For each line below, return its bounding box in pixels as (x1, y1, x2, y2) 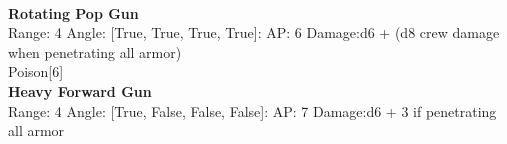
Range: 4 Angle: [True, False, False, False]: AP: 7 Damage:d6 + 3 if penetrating (8, 100, 497, 121)
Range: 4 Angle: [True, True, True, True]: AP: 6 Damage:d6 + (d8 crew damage (8, 22, 500, 43)
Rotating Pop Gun (8, 2, 139, 23)
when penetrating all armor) (8, 41, 182, 62)
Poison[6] (8, 61, 64, 82)
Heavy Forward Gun (8, 80, 152, 101)
